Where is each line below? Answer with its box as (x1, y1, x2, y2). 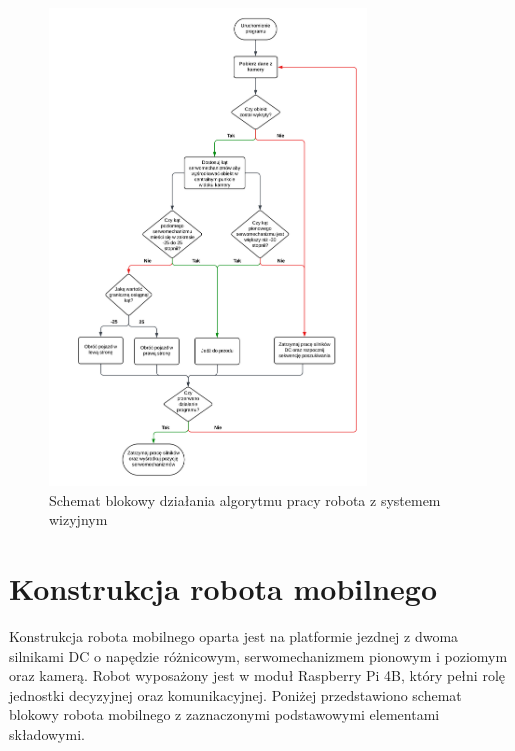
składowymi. (9, 724, 85, 745)
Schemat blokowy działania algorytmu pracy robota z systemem (49, 489, 441, 510)
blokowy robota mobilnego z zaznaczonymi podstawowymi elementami (9, 704, 440, 725)
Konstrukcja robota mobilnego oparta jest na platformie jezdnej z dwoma (9, 626, 459, 647)
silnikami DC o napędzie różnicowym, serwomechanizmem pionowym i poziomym (9, 645, 508, 666)
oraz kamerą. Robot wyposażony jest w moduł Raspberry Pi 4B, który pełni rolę (9, 665, 505, 686)
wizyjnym (49, 509, 108, 530)
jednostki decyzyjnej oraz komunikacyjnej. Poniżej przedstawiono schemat (9, 684, 462, 705)
